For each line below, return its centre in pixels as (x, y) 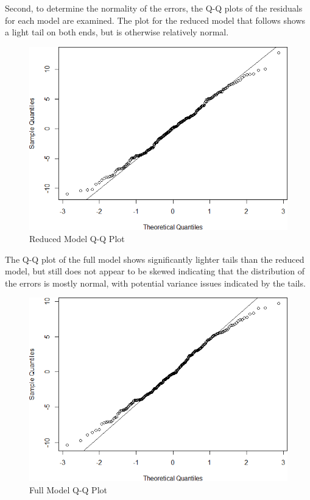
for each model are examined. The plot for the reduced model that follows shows (155, 20)
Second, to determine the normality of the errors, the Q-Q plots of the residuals (154, 8)
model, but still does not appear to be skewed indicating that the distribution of (155, 271)
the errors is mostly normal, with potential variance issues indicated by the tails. (155, 283)
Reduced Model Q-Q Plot (77, 239)
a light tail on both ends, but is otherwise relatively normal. (117, 32)
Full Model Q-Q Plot (68, 489)
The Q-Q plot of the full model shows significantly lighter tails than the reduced (155, 259)
